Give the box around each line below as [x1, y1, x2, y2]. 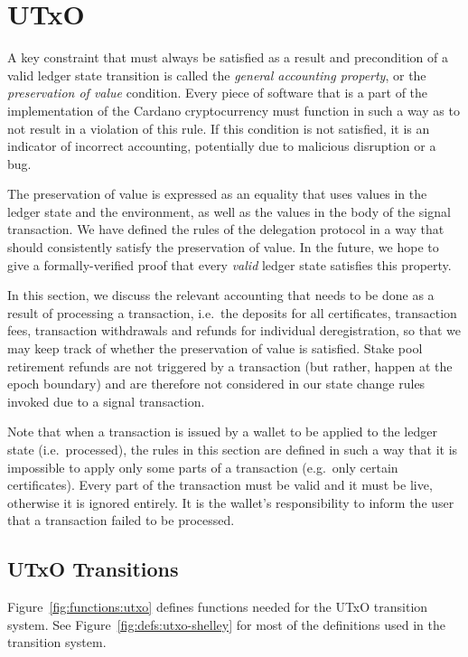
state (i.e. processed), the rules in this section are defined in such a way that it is [7, 440, 458, 458]
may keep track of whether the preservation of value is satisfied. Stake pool [7, 339, 423, 358]
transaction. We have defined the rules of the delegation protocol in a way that [7, 220, 445, 239]
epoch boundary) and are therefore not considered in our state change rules [7, 374, 426, 393]
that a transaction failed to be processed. [7, 511, 235, 530]
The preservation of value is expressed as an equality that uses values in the [7, 184, 427, 203]
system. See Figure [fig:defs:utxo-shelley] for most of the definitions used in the [7, 615, 445, 634]
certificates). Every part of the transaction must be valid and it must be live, [7, 475, 433, 494]
